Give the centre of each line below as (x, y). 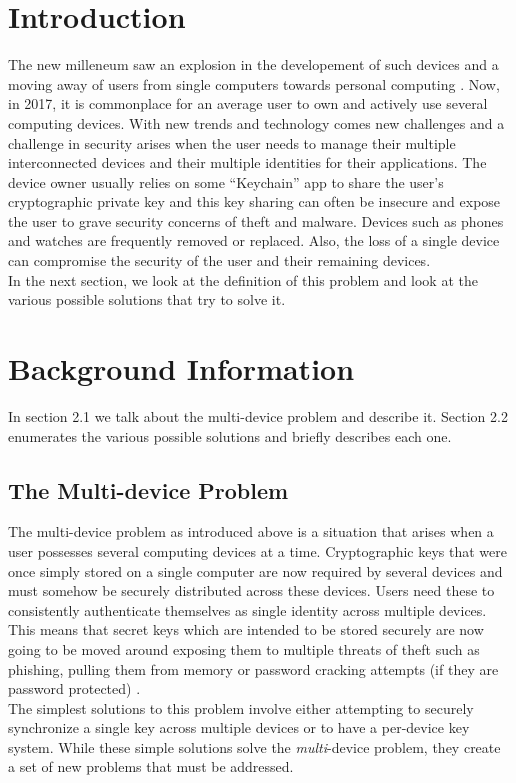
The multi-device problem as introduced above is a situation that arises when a (251, 531)
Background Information (181, 368)
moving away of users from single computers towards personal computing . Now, (254, 83)
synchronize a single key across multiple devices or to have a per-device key (239, 727)
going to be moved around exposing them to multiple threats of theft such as (244, 648)
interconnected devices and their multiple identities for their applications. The (247, 162)
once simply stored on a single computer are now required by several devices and (255, 570)
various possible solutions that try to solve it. (147, 299)
